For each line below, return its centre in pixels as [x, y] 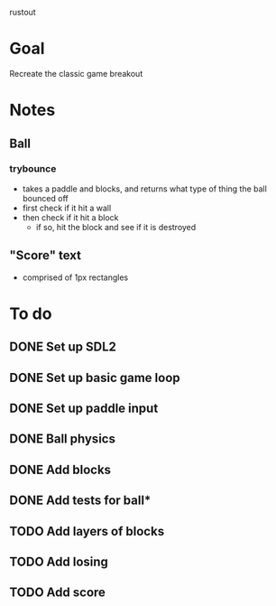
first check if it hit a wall [67, 208]
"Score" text [46, 256]
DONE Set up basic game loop [95, 378]
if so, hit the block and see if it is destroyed [116, 227]
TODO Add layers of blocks [87, 531]
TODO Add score [58, 593]
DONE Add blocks [60, 469]
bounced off [46, 198]
